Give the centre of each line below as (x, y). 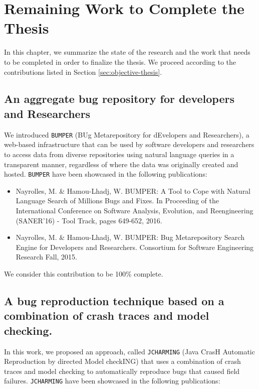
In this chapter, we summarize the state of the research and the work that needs (127, 52)
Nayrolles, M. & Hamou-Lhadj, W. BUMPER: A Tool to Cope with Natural (133, 190)
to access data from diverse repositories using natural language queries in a (119, 154)
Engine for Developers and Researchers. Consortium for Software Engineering (135, 247)
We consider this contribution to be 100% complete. (84, 273)
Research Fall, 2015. (47, 257)
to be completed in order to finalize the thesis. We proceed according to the (120, 61)
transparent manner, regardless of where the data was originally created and (121, 164)
